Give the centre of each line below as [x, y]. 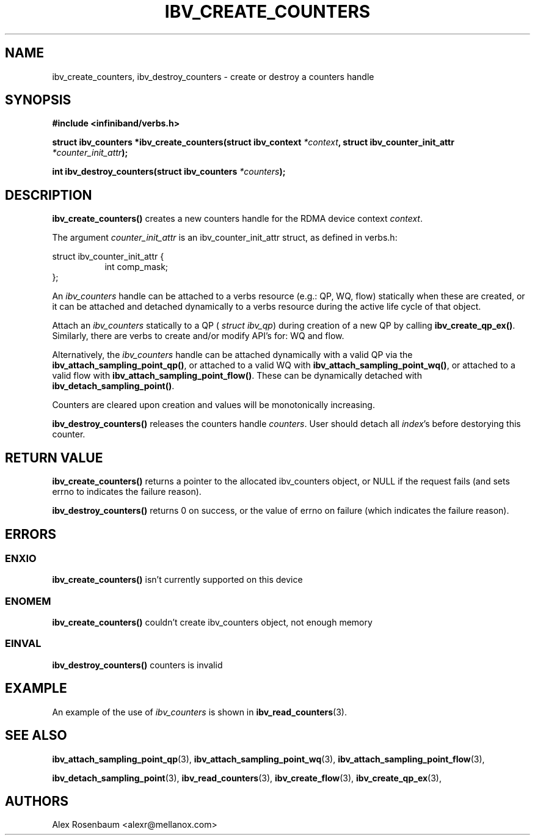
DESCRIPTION [49, 195]
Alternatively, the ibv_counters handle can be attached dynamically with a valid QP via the [232, 355]
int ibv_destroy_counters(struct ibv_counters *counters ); [169, 172]
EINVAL [23, 644]
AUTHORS [37, 801]
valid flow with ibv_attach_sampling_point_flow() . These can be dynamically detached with [237, 376]
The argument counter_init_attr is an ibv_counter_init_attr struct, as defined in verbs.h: [225, 238]
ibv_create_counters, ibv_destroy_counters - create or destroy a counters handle [213, 76]
